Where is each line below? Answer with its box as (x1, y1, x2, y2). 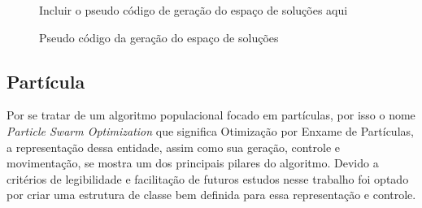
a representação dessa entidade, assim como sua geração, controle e (7, 138, 341, 155)
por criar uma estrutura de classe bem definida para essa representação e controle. (7, 186, 416, 203)
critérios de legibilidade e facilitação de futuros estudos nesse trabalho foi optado (7, 170, 409, 187)
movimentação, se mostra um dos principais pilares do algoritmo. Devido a (7, 154, 379, 171)
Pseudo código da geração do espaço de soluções (39, 28, 279, 45)
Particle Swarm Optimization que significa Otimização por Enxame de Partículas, (7, 122, 414, 139)
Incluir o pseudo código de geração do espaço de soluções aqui (39, 2, 348, 18)
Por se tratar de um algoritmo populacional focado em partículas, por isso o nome (7, 106, 415, 123)
